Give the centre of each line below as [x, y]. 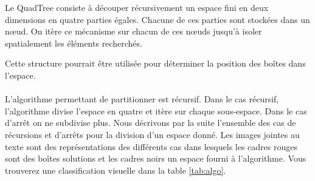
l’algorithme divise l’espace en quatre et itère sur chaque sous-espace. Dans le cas [156, 110]
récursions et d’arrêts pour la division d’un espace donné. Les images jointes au [152, 134]
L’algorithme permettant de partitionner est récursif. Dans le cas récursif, [142, 99]
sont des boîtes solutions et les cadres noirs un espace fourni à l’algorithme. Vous [156, 158]
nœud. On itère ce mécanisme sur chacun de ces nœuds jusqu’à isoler [133, 31]
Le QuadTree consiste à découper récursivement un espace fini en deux [137, 7]
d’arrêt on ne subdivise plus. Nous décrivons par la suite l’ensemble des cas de [151, 123]
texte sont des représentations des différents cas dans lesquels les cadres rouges [151, 146]
